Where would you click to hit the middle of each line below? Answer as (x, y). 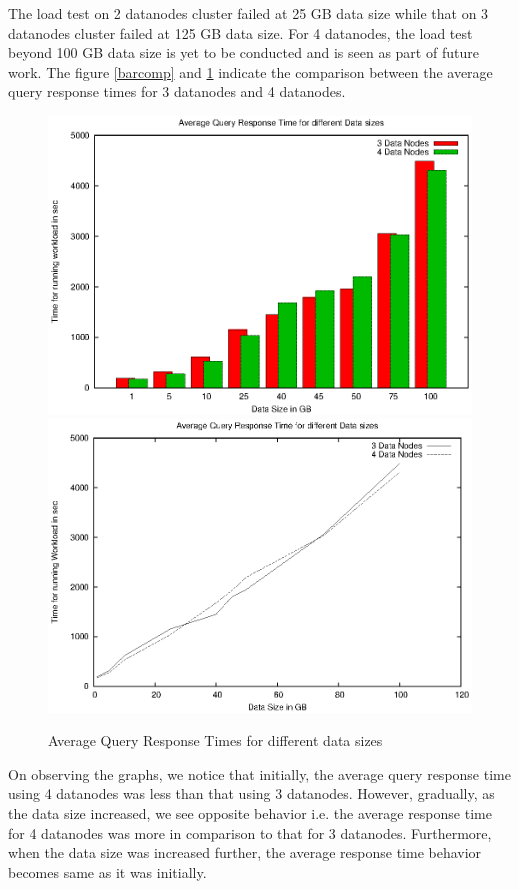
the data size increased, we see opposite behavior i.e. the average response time (250, 813)
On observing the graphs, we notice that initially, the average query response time (259, 773)
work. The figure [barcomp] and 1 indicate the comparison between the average (250, 71)
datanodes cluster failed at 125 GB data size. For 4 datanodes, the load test (240, 32)
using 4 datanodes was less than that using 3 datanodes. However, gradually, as (251, 793)
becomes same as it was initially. (107, 871)
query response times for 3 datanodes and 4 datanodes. (177, 91)
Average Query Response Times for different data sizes (215, 740)
